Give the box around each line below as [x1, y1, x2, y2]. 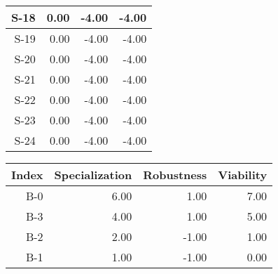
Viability [218, 167, 267, 183]
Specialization [54, 167, 132, 183]
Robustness [143, 167, 207, 183]
